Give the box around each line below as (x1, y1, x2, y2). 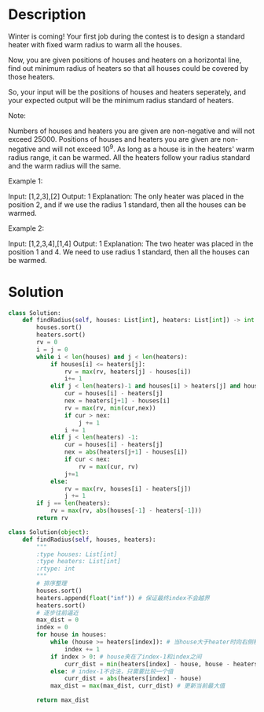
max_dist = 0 (36, 616, 79, 624)
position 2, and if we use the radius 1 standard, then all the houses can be (8, 199, 247, 210)
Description (8, 6, 86, 24)
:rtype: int (36, 565, 76, 573)
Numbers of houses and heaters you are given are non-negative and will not (8, 126, 255, 135)
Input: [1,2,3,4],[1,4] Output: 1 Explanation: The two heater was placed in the (8, 239, 254, 248)
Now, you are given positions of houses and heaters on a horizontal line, (8, 55, 242, 65)
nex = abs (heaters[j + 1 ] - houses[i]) (64, 448, 189, 456)
